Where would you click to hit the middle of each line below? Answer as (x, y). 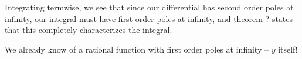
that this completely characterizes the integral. (89, 30)
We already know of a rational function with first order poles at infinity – (137, 49)
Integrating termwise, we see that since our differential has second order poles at (149, 7)
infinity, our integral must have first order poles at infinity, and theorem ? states (149, 18)
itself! (288, 49)
